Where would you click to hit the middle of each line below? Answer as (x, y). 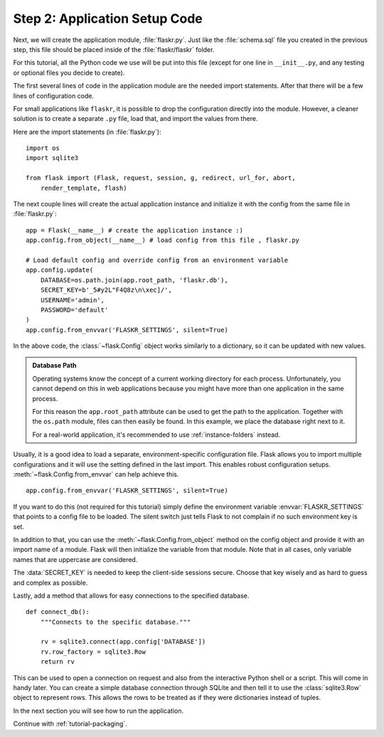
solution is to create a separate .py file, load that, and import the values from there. (135, 119)
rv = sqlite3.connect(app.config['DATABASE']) (123, 642)
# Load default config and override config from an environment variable (157, 260)
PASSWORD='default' (74, 310)
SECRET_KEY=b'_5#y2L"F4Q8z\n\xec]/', (106, 290)
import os (43, 148)
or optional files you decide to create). (69, 73)
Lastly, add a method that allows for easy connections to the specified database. (131, 595)
